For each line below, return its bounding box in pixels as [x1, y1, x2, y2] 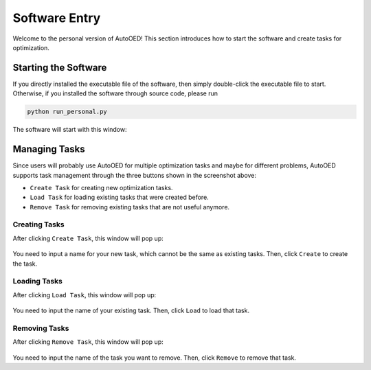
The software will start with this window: [12, 126, 127, 134]
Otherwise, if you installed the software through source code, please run [12, 89, 218, 97]
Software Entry [12, 10, 101, 25]
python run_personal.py [27, 108, 108, 116]
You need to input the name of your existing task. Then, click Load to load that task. [12, 306, 250, 315]
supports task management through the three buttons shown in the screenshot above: [12, 171, 257, 179]
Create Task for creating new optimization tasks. [30, 183, 173, 192]
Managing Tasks [12, 143, 85, 155]
